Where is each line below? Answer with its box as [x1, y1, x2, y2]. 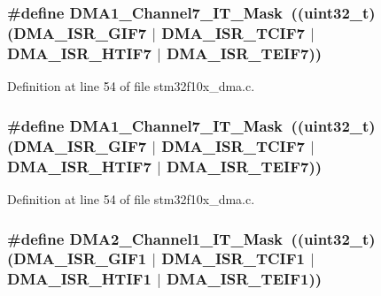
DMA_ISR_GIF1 [13, 247, 147, 269]
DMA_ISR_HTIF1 [7, 268, 152, 290]
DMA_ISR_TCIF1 [161, 247, 305, 269]
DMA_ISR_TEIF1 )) [166, 268, 323, 290]
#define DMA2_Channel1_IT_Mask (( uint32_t [7, 227, 369, 249]
